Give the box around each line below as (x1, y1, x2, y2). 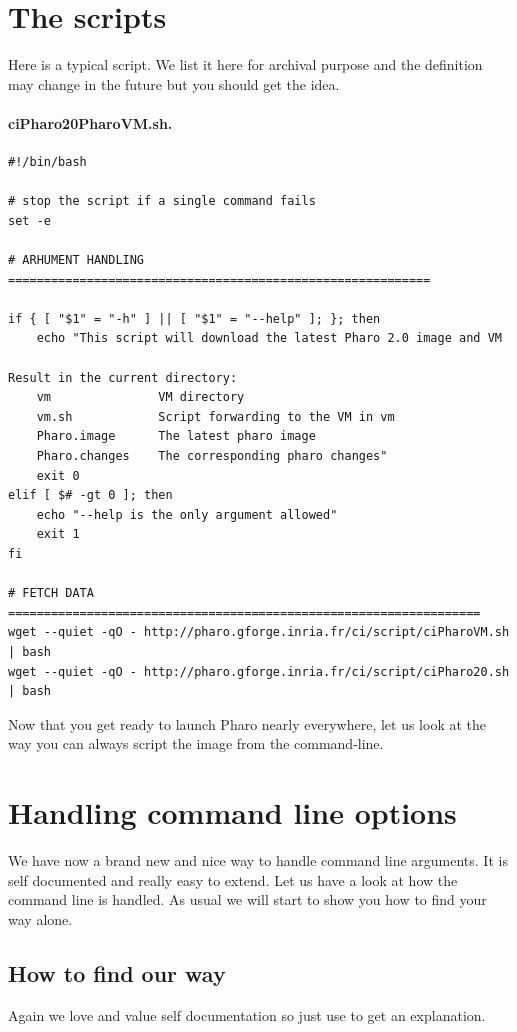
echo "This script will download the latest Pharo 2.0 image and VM (36, 331, 502, 346)
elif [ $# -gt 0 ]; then (8, 488, 173, 503)
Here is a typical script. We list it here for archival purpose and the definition (8, 54, 483, 75)
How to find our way (8, 957, 226, 988)
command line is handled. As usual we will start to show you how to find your (8, 889, 487, 910)
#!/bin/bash (8, 155, 87, 170)
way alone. (8, 908, 73, 929)
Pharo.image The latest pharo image (36, 429, 316, 444)
